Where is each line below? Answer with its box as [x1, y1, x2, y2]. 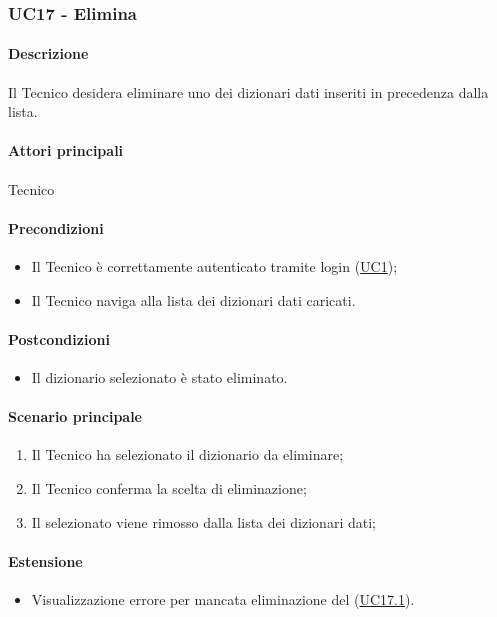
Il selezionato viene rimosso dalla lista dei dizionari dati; [31, 511, 376, 532]
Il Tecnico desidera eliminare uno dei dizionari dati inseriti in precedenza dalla [8, 81, 489, 102]
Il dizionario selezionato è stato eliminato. [31, 367, 288, 387]
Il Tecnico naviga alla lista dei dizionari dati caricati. [31, 289, 356, 310]
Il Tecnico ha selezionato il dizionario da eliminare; [31, 444, 344, 465]
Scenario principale [8, 406, 142, 427]
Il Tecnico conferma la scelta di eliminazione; [31, 477, 307, 498]
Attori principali [8, 140, 124, 161]
